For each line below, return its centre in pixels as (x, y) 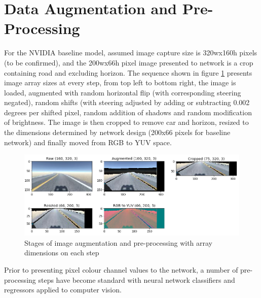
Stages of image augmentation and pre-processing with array (118, 242)
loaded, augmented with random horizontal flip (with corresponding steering (123, 92)
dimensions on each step (62, 253)
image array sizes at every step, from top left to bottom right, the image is (120, 82)
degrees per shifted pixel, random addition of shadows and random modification (128, 112)
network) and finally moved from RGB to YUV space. (88, 142)
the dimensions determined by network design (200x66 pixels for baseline (117, 132)
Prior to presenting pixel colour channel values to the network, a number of (121, 270)
